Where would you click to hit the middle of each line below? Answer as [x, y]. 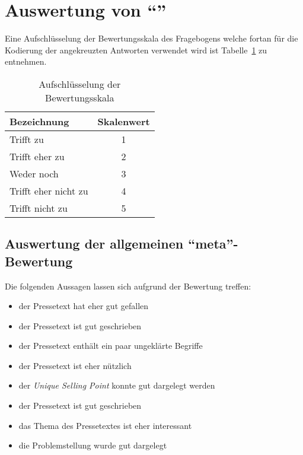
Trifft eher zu [37, 156]
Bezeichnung [39, 121]
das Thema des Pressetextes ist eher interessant [105, 425]
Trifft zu [27, 139]
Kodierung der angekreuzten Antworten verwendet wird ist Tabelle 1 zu [136, 50]
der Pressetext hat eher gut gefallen [84, 306]
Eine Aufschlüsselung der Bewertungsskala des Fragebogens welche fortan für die [151, 38]
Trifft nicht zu [39, 208]
